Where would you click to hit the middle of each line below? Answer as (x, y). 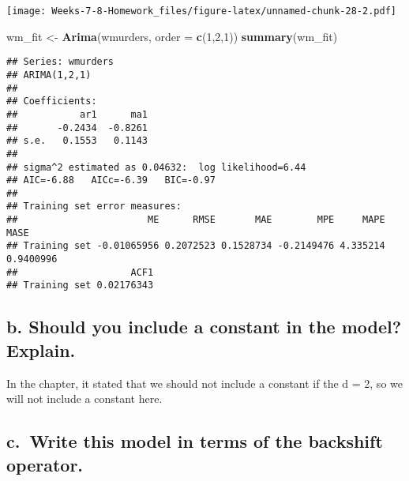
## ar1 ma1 (77, 114)
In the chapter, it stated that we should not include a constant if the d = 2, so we (204, 383)
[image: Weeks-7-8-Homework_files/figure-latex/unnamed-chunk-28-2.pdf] (201, 11)
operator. (45, 464)
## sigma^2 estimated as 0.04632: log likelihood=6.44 (156, 167)
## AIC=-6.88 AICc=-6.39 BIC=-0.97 (111, 180)
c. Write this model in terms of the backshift (195, 441)
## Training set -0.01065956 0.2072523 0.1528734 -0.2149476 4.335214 (196, 246)
